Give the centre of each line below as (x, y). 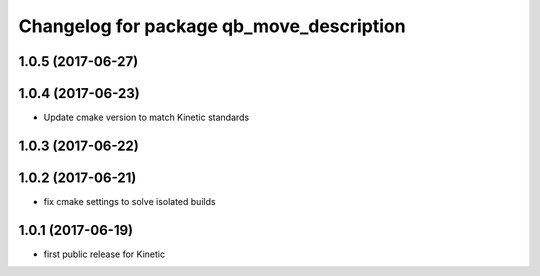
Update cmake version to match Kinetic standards (146, 117)
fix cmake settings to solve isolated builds (129, 201)
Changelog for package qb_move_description (212, 26)
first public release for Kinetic (104, 254)
